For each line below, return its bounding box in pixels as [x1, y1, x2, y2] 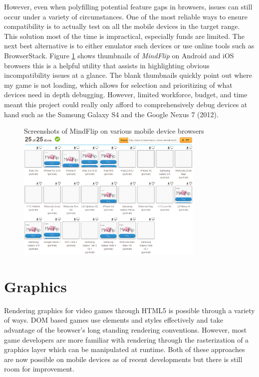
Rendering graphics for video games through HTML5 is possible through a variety [4, 305, 255, 315]
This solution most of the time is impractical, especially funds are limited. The [4, 30, 245, 41]
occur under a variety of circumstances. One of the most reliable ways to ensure [4, 11, 248, 21]
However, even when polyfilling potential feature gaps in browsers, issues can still [4, 1, 253, 11]
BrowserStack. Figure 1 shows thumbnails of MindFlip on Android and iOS [4, 50, 234, 60]
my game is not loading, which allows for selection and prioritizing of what [4, 79, 233, 90]
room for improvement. [4, 364, 74, 374]
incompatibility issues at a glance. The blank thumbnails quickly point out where [4, 70, 252, 80]
